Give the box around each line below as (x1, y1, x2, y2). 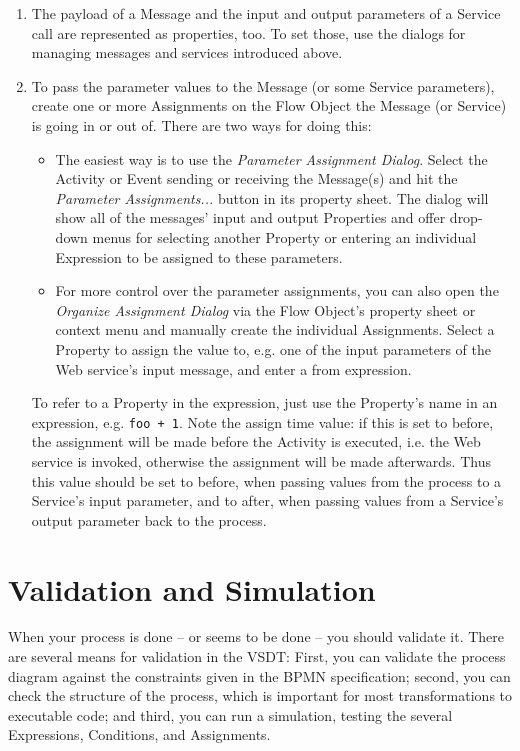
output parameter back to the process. (31, 509, 267, 530)
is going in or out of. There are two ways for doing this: (31, 114, 372, 135)
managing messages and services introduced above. (31, 42, 343, 63)
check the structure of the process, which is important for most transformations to (8, 685, 513, 706)
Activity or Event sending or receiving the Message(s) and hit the (55, 168, 458, 189)
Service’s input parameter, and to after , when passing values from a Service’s (31, 490, 504, 511)
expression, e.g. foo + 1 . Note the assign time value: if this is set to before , (31, 411, 494, 432)
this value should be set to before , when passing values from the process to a (31, 470, 502, 491)
